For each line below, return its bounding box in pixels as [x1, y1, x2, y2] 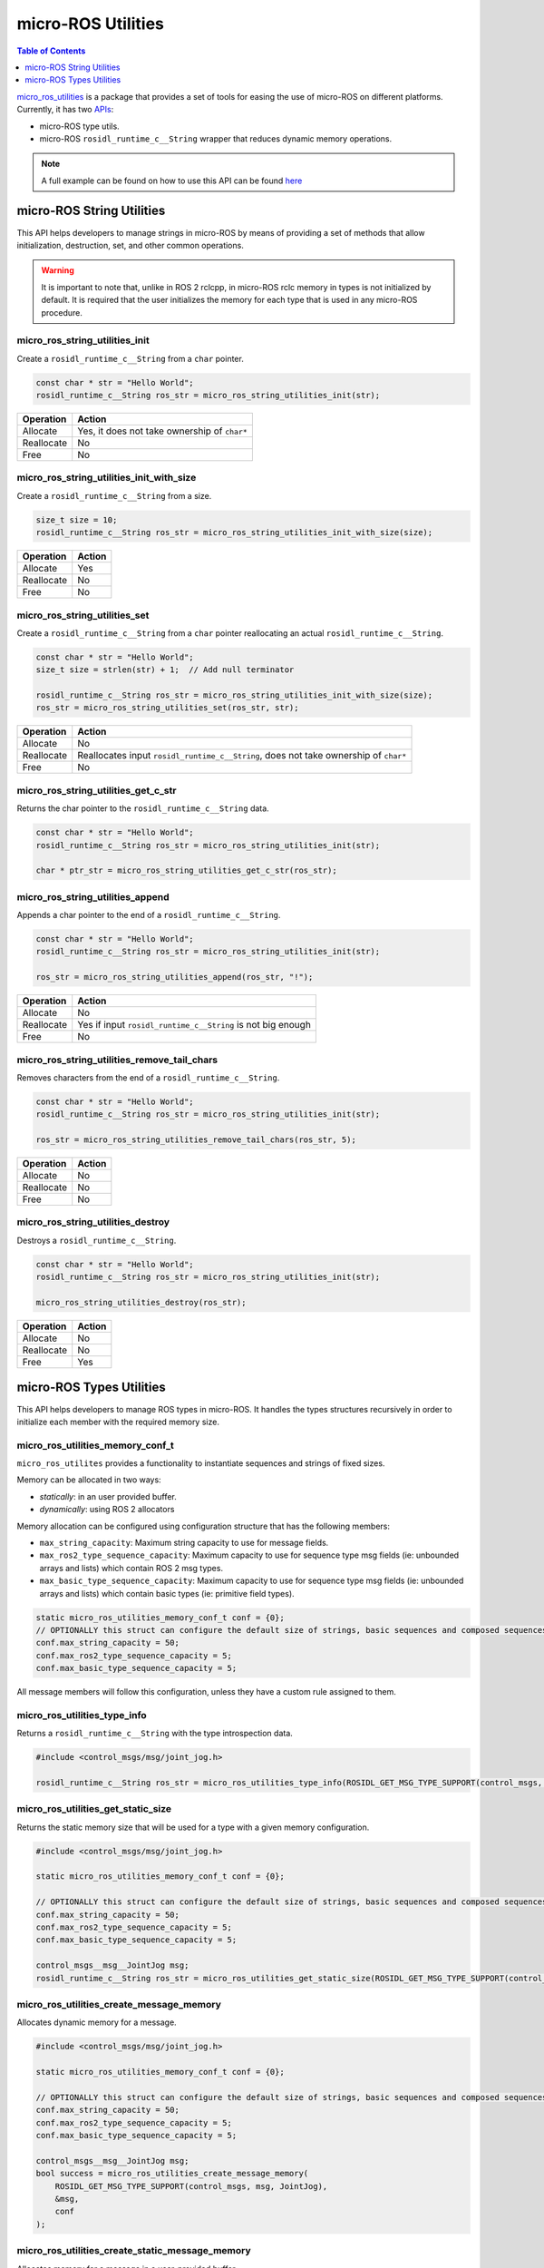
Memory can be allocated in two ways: [16, 1474, 162, 1485]
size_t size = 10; [35, 514, 118, 525]
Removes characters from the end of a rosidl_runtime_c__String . [16, 1071, 280, 1083]
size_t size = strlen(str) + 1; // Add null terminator [35, 665, 295, 675]
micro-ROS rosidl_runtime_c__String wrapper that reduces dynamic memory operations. [39, 132, 393, 144]
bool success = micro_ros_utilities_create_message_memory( [35, 2168, 309, 2179]
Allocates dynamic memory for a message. [16, 2017, 177, 2028]
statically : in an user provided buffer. [39, 1491, 177, 1501]
